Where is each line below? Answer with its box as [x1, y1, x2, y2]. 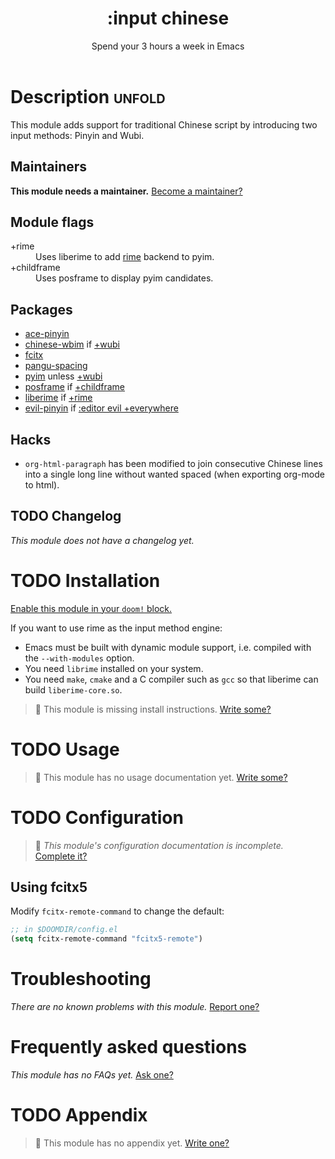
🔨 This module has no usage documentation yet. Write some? [34, 771, 288, 783]
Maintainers [10, 158, 88, 176]
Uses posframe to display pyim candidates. [35, 272, 214, 284]
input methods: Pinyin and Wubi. [10, 129, 145, 141]
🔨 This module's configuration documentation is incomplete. [34, 839, 284, 851]
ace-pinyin [24, 328, 70, 340]
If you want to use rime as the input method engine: [10, 622, 223, 634]
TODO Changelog [10, 508, 122, 525]
